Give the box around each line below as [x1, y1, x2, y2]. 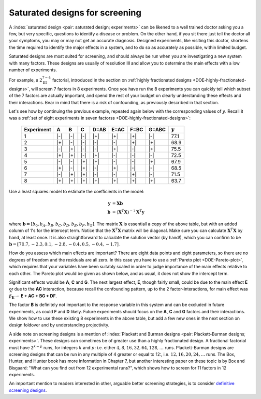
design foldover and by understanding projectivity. [9, 322, 110, 328]
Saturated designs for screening [9, 7, 142, 18]
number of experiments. [9, 67, 57, 73]
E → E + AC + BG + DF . [11, 293, 57, 300]
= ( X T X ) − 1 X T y [112, 209, 145, 215]
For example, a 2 [9, 77, 43, 83]
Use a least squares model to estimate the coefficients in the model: [9, 189, 145, 195]
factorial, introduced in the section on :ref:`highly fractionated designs [52, 77, 192, 83]
